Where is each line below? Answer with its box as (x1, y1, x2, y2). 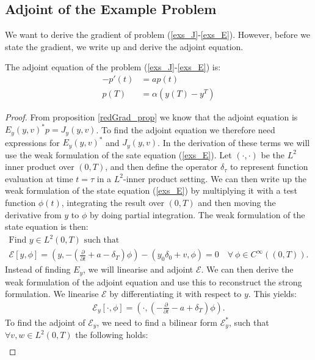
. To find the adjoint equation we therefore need (96, 123, 275, 136)
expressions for (5, 136, 60, 149)
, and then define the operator (105, 160, 218, 173)
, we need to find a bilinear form (96, 315, 217, 328)
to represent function (230, 160, 308, 173)
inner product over (5, 160, 74, 173)
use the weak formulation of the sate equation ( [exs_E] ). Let (5, 148, 232, 161)
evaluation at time (5, 172, 73, 185)
